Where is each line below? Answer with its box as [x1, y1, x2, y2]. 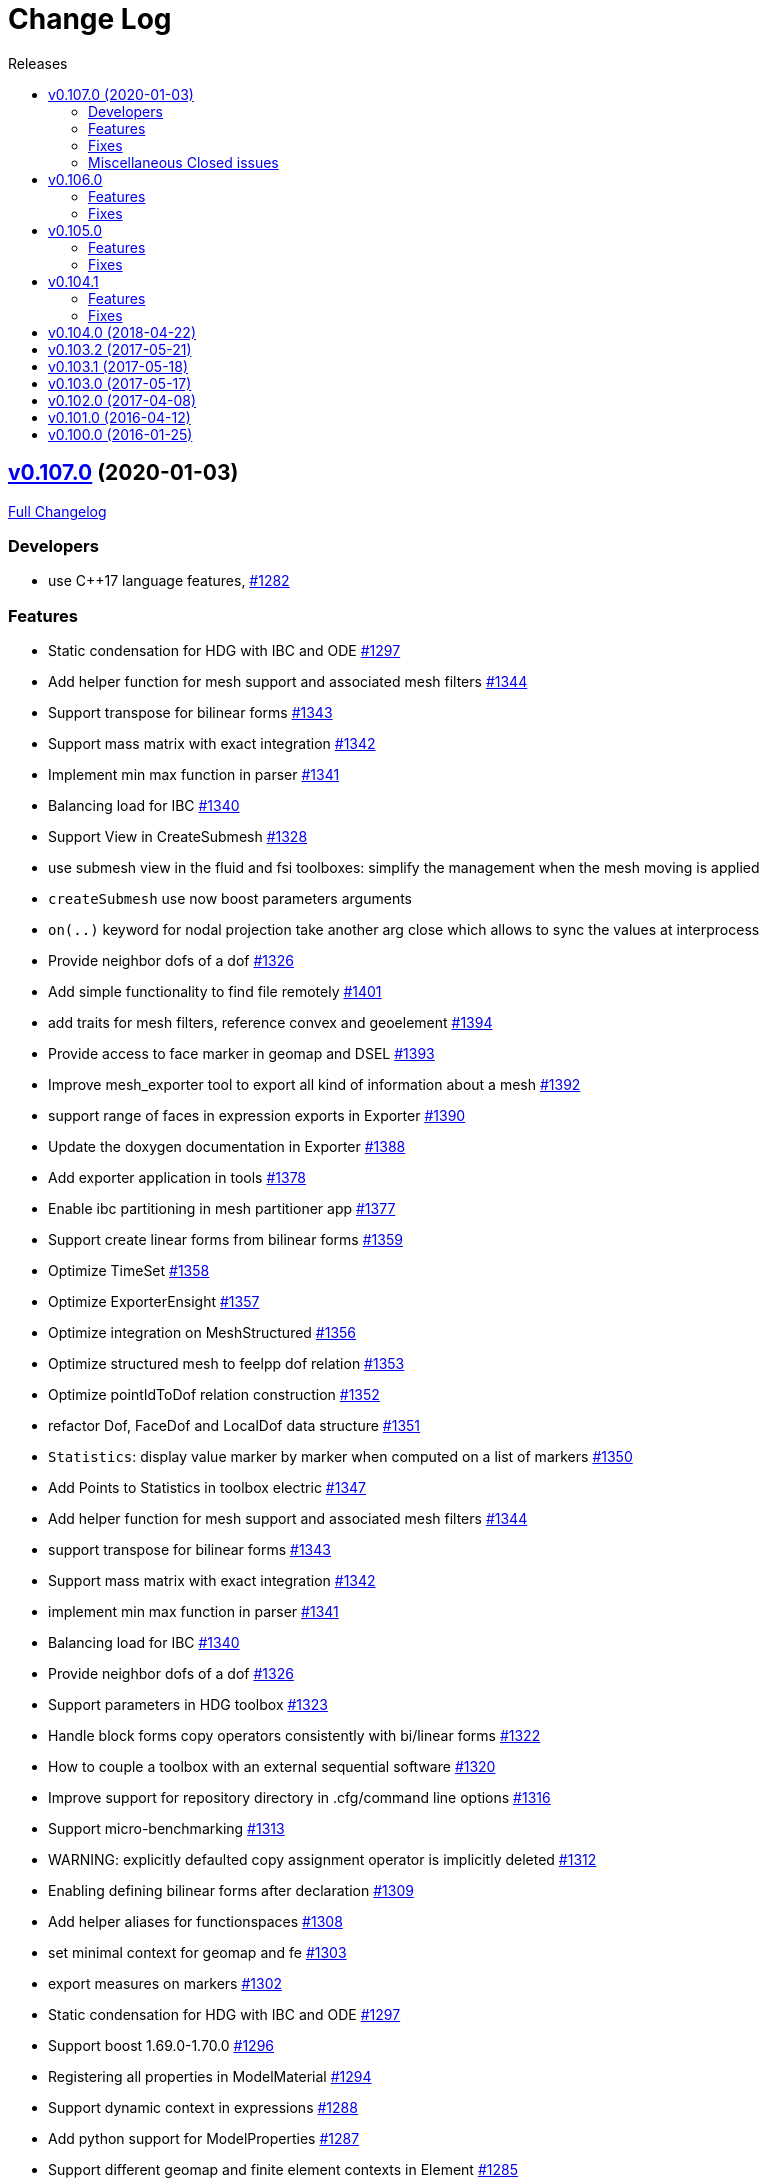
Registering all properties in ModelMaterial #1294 [48, 2068, 372, 2086]
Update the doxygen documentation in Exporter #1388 [48, 1138, 406, 1156]
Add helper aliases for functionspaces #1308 [48, 1913, 343, 1931]
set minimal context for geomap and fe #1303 [48, 1944, 347, 1962]
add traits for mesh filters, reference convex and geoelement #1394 [48, 1014, 493, 1032]
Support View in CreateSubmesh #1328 [48, 828, 308, 846]
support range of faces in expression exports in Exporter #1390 [48, 1107, 466, 1125]
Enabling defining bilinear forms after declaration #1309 [48, 1882, 414, 1900]
